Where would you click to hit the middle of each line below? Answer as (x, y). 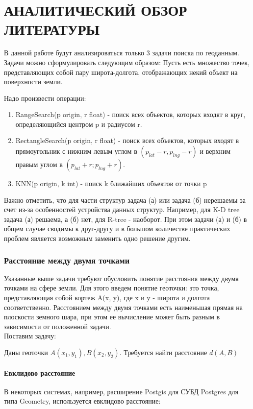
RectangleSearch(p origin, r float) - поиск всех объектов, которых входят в (127, 140)
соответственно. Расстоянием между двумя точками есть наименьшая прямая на (123, 307)
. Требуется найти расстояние (163, 352)
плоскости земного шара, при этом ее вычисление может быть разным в (112, 317)
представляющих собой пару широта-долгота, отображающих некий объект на (121, 72)
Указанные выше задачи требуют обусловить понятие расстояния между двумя (121, 278)
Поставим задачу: (30, 336)
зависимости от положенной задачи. (58, 326)
